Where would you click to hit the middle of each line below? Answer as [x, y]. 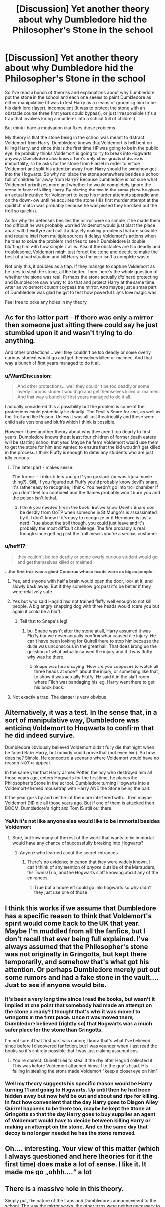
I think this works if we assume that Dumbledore [81, 908]
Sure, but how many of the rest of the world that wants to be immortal [83, 838]
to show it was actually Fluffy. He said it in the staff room [92, 677]
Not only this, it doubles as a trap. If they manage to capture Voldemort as [80, 266]
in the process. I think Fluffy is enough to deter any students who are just [79, 453]
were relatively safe [32, 592]
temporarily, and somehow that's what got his [77, 962]
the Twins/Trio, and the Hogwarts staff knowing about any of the [93, 873]
